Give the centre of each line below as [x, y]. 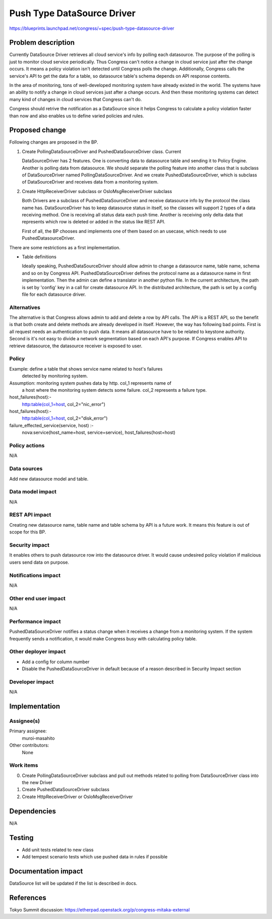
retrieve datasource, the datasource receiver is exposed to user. [76, 346]
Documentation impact [46, 871]
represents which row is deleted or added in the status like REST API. [94, 222]
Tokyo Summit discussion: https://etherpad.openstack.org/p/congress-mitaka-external [99, 909]
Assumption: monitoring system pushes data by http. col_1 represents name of [90, 383]
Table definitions [39, 257]
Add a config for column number [56, 662]
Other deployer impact [38, 652]
